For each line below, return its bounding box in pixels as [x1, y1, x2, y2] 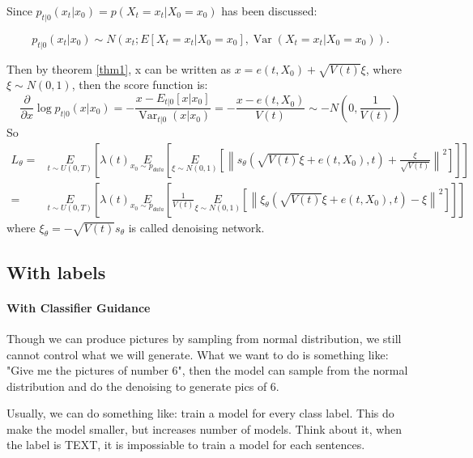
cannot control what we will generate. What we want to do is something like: [6, 346, 389, 363]
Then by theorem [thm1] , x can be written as [6, 60, 232, 77]
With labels [6, 259, 106, 284]
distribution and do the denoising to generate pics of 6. [6, 377, 279, 394]
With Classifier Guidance [6, 299, 151, 316]
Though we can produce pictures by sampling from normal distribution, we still [6, 329, 402, 346]
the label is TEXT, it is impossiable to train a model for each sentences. [6, 436, 365, 453]
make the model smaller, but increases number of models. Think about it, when [6, 420, 403, 437]
